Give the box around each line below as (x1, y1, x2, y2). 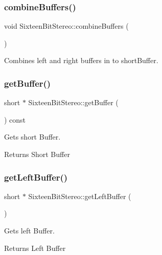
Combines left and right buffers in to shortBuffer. (4, 55, 158, 66)
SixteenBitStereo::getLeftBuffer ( (28, 190, 131, 201)
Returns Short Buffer (4, 149, 70, 159)
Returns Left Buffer (4, 242, 66, 253)
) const (4, 114, 26, 125)
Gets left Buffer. (4, 225, 55, 236)
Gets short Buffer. (4, 131, 61, 142)
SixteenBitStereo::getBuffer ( (28, 97, 119, 108)
